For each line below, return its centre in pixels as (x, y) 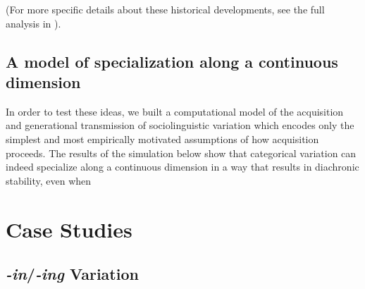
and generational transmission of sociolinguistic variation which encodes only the (180, 125)
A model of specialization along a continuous (172, 61)
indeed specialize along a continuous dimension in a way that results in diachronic (182, 167)
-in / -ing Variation (72, 274)
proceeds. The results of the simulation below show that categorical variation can (181, 153)
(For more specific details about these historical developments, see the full (165, 9)
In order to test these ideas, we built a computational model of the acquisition (175, 111)
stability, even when (49, 180)
